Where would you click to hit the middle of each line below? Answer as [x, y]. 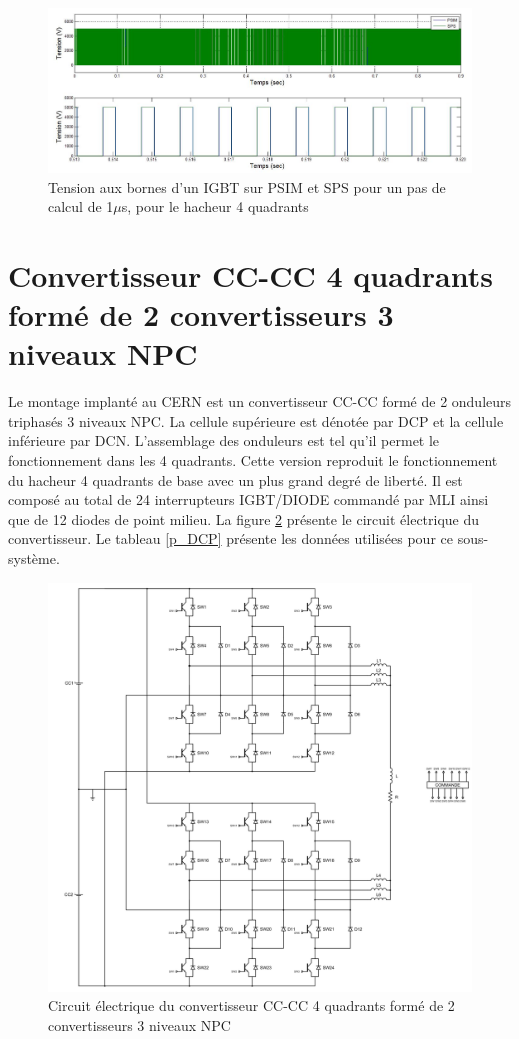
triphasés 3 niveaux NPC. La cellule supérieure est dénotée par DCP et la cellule [256, 420]
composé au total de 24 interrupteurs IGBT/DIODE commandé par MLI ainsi [248, 499]
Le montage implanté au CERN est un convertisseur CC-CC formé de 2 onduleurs [260, 401]
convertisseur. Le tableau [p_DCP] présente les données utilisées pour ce [230, 538]
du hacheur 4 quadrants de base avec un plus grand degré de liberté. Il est [235, 479]
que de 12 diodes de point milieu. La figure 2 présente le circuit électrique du [244, 518]
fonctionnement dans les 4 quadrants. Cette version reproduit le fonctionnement [253, 460]
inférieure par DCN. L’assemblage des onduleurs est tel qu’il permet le [224, 440]
